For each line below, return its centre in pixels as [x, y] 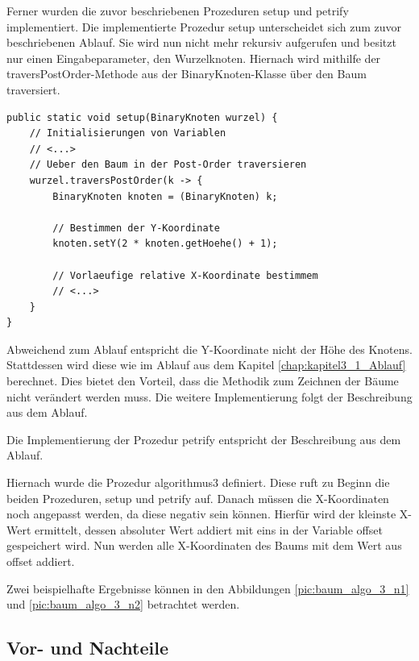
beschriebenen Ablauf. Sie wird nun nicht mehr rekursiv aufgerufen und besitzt [201, 42]
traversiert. [33, 89]
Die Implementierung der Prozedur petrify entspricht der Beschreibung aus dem [204, 439]
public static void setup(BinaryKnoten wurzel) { [142, 117]
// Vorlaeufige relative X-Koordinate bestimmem [185, 275]
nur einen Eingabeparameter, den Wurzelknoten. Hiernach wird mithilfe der [194, 58]
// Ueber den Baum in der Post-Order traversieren [168, 165]
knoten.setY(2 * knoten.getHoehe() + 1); [165, 244]
